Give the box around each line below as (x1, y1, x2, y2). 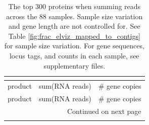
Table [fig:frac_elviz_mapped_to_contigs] (8, 30, 140, 41)
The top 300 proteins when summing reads (8, 1, 141, 11)
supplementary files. (43, 60, 106, 71)
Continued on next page (67, 106, 141, 116)
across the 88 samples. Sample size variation (6, 11, 143, 21)
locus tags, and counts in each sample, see (9, 50, 139, 60)
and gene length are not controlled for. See (8, 21, 140, 31)
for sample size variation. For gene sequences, (4, 40, 144, 51)
